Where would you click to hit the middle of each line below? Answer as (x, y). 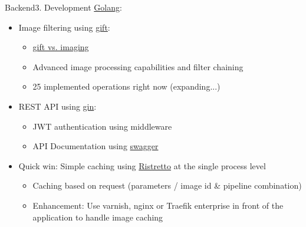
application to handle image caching (98, 217)
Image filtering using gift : (64, 27)
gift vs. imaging (61, 47)
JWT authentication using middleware (102, 126)
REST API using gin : (57, 106)
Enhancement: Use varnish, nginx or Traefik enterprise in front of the (158, 205)
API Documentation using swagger (96, 146)
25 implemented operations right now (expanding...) (126, 86)
